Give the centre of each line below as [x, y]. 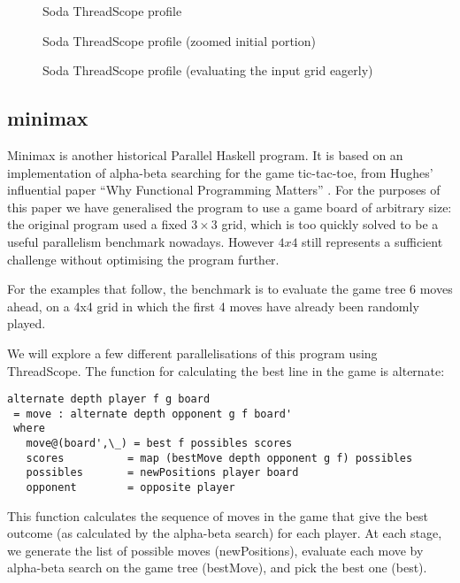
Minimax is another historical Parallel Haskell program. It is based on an [205, 154]
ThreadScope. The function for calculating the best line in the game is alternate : [226, 370]
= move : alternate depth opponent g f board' [153, 414]
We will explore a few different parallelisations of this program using [192, 353]
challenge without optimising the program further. [143, 259]
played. [27, 323]
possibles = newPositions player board [162, 473]
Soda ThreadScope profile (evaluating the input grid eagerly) [208, 70]
